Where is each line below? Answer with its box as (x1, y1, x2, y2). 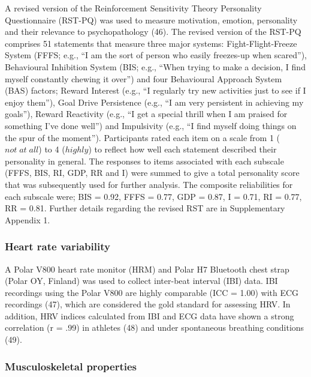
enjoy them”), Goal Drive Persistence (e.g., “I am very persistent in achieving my (5, 95, 304, 108)
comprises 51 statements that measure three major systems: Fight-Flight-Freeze (5, 37, 297, 49)
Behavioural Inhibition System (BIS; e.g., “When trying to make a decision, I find (5, 60, 306, 73)
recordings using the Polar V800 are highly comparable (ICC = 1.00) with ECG (5, 286, 299, 298)
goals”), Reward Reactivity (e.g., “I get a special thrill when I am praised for (5, 107, 288, 120)
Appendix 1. (5, 213, 50, 226)
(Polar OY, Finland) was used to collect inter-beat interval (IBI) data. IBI (5, 274, 278, 287)
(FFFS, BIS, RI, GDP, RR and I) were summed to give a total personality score (5, 166, 300, 179)
